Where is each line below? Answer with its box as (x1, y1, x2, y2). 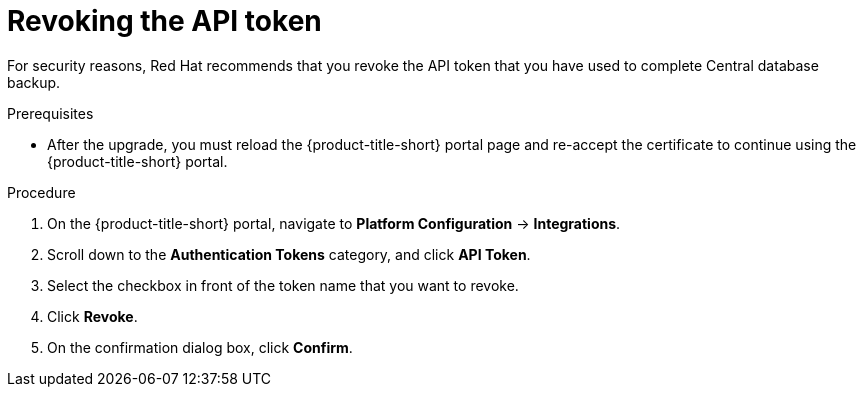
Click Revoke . (47, 307, 138, 325)
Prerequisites (7, 104, 94, 122)
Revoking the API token (7, 4, 322, 38)
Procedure (7, 183, 76, 201)
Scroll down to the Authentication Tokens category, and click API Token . (47, 245, 531, 263)
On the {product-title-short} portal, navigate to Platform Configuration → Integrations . (47, 214, 621, 232)
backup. (7, 73, 61, 91)
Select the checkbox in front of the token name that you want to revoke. (47, 276, 519, 294)
